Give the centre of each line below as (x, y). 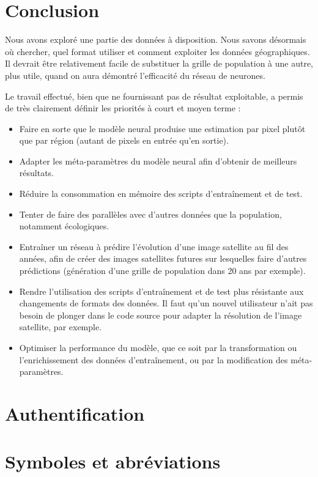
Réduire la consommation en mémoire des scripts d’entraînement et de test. (161, 194)
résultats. (36, 173)
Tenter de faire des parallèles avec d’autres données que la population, (150, 214)
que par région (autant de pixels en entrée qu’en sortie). (124, 140)
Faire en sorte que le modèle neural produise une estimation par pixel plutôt (162, 128)
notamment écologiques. (64, 226)
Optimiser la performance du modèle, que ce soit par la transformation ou (158, 347)
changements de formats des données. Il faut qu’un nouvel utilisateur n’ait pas (166, 303)
